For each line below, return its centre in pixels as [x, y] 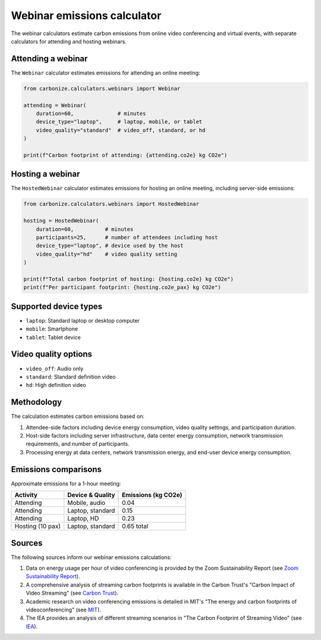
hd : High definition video [56, 385]
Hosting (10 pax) [37, 526]
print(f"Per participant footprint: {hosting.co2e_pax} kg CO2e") [122, 288]
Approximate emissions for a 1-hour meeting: [66, 483]
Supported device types [57, 306]
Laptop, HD [83, 519]
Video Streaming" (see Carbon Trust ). [72, 593]
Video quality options [51, 354]
